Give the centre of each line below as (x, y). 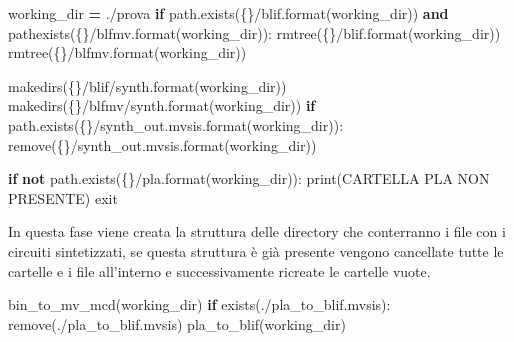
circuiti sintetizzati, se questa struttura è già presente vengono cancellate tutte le (256, 250)
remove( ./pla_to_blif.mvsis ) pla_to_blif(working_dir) (177, 323)
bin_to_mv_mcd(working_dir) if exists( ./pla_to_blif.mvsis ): (199, 304)
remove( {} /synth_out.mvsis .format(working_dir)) (162, 144)
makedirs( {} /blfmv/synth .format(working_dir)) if (162, 105)
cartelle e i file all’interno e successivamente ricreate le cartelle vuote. (219, 270)
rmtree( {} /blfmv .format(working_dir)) (127, 52)
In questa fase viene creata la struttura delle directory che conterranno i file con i (257, 231)
